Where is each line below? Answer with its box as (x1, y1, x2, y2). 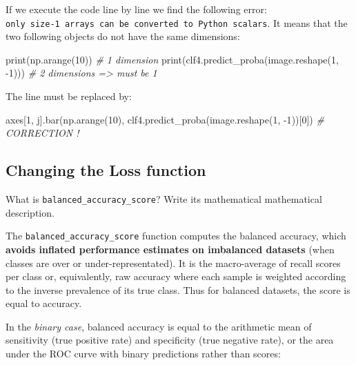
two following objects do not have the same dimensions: (6, 29, 240, 43)
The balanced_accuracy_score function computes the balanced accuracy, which (6, 228, 346, 243)
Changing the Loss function (6, 159, 206, 181)
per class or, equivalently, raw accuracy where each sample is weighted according (6, 269, 346, 284)
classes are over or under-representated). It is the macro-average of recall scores (6, 255, 341, 270)
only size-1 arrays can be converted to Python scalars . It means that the (6, 15, 348, 30)
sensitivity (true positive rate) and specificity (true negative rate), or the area (6, 333, 334, 347)
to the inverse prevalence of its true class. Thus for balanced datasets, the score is (6, 282, 350, 297)
